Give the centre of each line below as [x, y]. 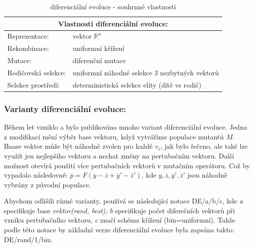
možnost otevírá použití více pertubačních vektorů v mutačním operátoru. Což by [127, 165]
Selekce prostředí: [34, 84]
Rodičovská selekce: [37, 72]
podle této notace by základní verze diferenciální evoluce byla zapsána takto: [119, 230]
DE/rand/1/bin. [28, 239]
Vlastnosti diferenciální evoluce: [113, 23]
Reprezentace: [28, 36]
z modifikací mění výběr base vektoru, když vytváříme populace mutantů [114, 136]
